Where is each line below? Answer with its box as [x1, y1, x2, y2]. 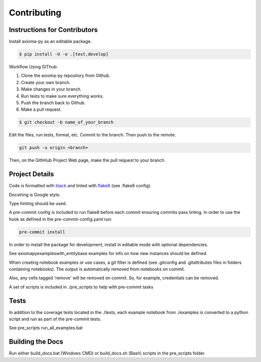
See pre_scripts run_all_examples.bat [9, 325, 83, 331]
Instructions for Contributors [9, 26, 98, 34]
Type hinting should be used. [9, 201, 67, 206]
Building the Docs [9, 338, 64, 346]
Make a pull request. [21, 106, 62, 112]
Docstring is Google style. [9, 192, 60, 197]
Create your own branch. [21, 79, 71, 85]
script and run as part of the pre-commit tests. [9, 316, 101, 322]
